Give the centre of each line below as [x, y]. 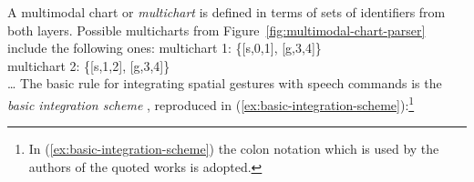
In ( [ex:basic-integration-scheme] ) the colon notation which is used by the [234, 149]
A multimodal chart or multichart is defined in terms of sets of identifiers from [227, 12]
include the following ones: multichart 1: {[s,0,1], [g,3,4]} [165, 48]
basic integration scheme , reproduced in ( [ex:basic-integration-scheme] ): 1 [211, 103]
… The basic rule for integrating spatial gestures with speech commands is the [225, 83]
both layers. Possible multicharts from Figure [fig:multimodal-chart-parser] [216, 30]
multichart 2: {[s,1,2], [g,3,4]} [89, 65]
